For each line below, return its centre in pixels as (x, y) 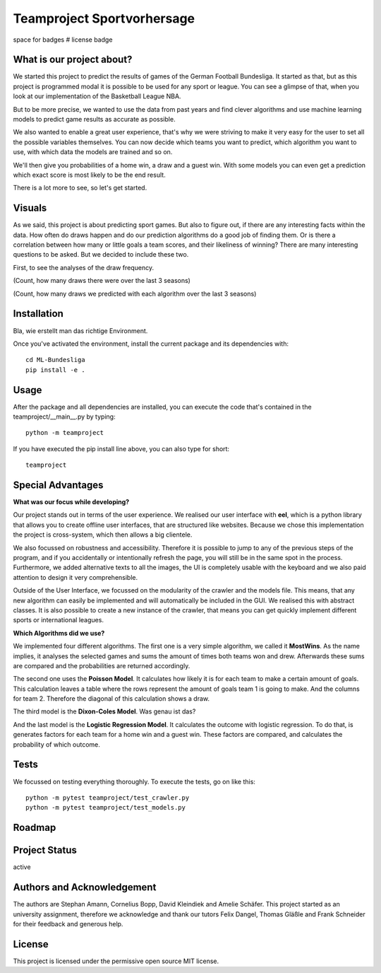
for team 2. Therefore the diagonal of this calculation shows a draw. (111, 699)
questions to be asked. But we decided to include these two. (101, 255)
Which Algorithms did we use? (59, 633)
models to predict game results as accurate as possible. (94, 120)
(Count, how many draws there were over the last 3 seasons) (102, 281)
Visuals (30, 208)
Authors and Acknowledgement (85, 887)
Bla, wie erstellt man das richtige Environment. (80, 331)
